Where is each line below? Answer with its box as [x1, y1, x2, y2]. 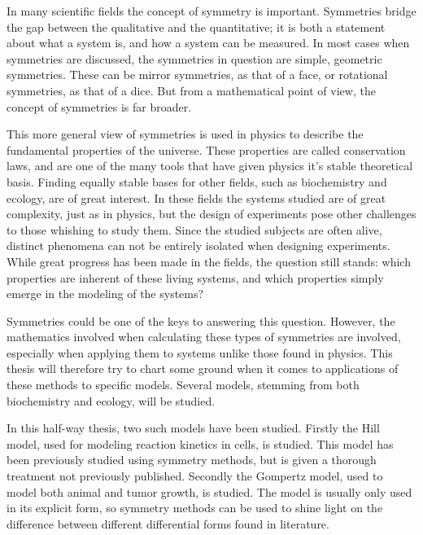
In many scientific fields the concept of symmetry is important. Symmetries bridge [7, 2, 416, 19]
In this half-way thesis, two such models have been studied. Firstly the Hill [7, 419, 380, 436]
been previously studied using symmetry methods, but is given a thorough [7, 451, 377, 468]
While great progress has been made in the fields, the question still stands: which [7, 252, 411, 270]
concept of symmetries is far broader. [7, 98, 192, 115]
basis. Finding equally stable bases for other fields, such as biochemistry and [7, 173, 387, 190]
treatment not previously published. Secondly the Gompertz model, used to [7, 467, 383, 485]
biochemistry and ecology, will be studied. [7, 392, 216, 409]
